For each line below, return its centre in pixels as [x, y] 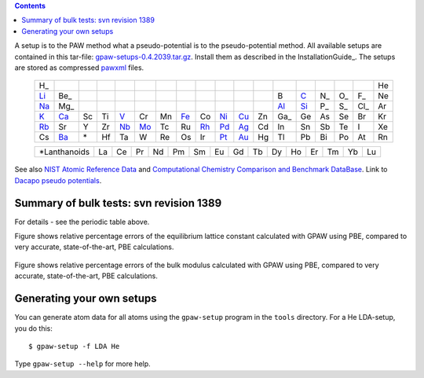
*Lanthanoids [64, 152]
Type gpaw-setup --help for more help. [82, 364]
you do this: [33, 328]
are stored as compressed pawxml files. [79, 68]
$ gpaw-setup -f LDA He [74, 346]
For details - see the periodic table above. [82, 222]
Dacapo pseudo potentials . [58, 180]
